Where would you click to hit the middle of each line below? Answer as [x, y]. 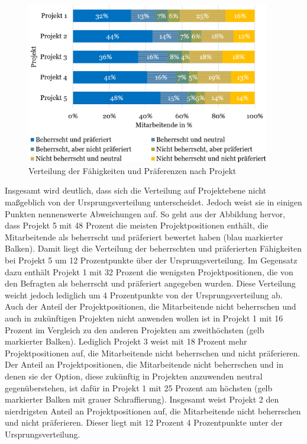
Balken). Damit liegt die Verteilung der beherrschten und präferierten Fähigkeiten [153, 248]
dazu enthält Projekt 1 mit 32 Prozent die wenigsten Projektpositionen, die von [149, 271]
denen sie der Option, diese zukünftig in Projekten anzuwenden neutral [134, 376]
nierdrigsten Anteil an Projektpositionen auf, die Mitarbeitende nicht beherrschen [153, 411]
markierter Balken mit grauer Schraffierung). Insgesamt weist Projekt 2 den [142, 399]
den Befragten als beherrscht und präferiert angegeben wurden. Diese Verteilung [150, 283]
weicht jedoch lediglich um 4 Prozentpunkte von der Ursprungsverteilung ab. [144, 295]
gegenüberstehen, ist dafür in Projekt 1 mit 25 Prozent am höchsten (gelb [139, 387]
